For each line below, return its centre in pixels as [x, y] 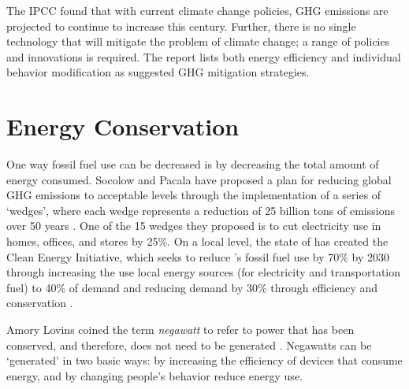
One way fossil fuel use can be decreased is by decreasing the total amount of [193, 164]
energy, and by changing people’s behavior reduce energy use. [154, 375]
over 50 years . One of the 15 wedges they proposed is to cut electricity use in [194, 226]
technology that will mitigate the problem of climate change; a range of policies [198, 41]
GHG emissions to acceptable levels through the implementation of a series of [194, 195]
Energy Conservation [123, 126]
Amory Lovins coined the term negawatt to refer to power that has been [180, 330]
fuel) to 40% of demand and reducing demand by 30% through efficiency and [192, 287]
